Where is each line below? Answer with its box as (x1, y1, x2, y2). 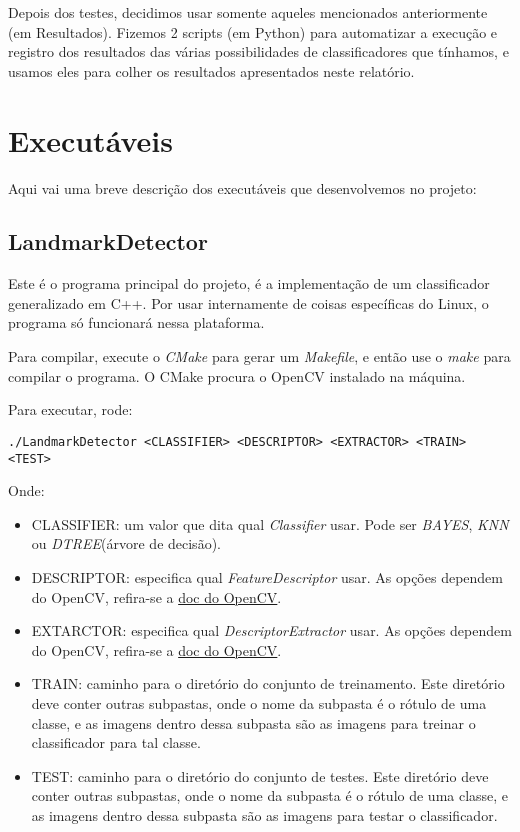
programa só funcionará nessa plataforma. (8, 312, 265, 333)
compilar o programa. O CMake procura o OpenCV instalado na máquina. (8, 365, 466, 386)
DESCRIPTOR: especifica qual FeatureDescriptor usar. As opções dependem (31, 566, 503, 587)
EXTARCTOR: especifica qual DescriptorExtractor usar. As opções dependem (31, 620, 512, 641)
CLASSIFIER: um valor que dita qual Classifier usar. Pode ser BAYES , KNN (31, 513, 509, 534)
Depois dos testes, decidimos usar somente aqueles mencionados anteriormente (8, 2, 488, 22)
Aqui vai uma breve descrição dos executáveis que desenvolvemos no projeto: (8, 177, 477, 198)
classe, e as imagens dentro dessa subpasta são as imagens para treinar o (31, 712, 476, 733)
